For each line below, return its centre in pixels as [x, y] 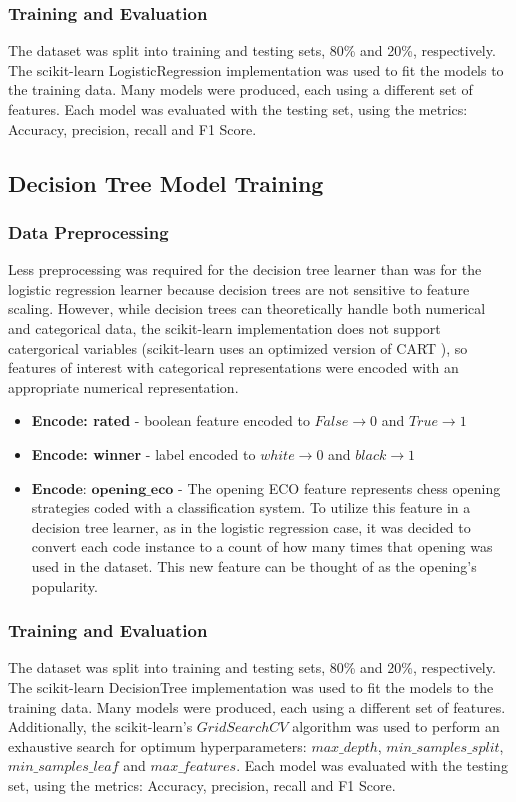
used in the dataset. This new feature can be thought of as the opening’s [254, 565]
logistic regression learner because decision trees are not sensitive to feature [239, 288]
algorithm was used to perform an [396, 726]
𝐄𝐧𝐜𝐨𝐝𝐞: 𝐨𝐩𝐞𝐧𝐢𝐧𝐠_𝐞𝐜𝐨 [102, 489]
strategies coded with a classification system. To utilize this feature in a [251, 507]
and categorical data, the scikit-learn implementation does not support [224, 327]
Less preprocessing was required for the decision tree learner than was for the [245, 269]
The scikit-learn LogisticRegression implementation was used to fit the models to [256, 69]
